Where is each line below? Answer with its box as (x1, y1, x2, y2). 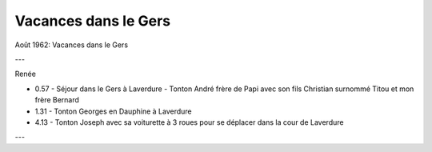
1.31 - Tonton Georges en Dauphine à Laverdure (34, 106, 192, 116)
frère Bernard (34, 95, 80, 105)
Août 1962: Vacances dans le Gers (14, 40, 128, 50)
